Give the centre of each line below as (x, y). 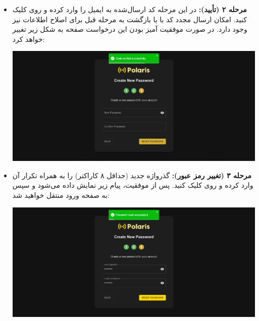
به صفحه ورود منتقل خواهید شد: (61, 195)
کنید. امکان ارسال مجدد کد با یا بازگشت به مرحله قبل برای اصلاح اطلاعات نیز (129, 19)
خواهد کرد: (29, 39)
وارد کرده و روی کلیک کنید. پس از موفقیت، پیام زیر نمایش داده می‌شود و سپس (133, 185)
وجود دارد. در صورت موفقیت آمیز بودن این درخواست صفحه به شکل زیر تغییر (130, 29)
